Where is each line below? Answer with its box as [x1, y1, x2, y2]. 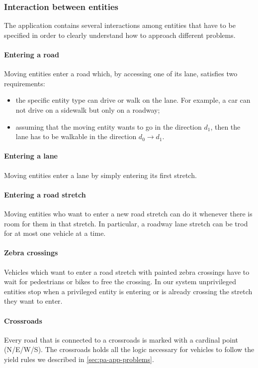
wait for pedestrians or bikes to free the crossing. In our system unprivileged [4, 276, 237, 287]
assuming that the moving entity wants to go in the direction [15, 121, 202, 132]
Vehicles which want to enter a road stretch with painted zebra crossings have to [4, 266, 250, 277]
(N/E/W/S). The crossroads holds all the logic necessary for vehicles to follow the [4, 344, 255, 355]
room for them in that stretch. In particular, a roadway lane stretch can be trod [4, 218, 248, 228]
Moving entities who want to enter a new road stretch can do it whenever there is [4, 208, 253, 218]
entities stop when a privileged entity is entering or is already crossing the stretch [4, 286, 253, 296]
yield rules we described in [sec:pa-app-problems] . [4, 354, 154, 364]
